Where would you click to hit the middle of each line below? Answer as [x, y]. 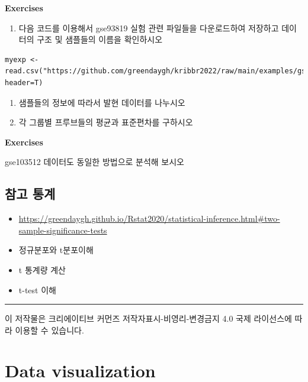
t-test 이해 [37, 289]
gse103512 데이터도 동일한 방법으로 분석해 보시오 [95, 162]
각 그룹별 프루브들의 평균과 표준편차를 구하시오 [106, 122]
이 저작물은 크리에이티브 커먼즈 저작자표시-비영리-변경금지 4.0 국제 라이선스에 [148, 318]
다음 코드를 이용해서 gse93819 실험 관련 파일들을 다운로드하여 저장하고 [149, 27]
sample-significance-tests [63, 230]
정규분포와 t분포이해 [56, 250]
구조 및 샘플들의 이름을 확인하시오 [100, 39]
